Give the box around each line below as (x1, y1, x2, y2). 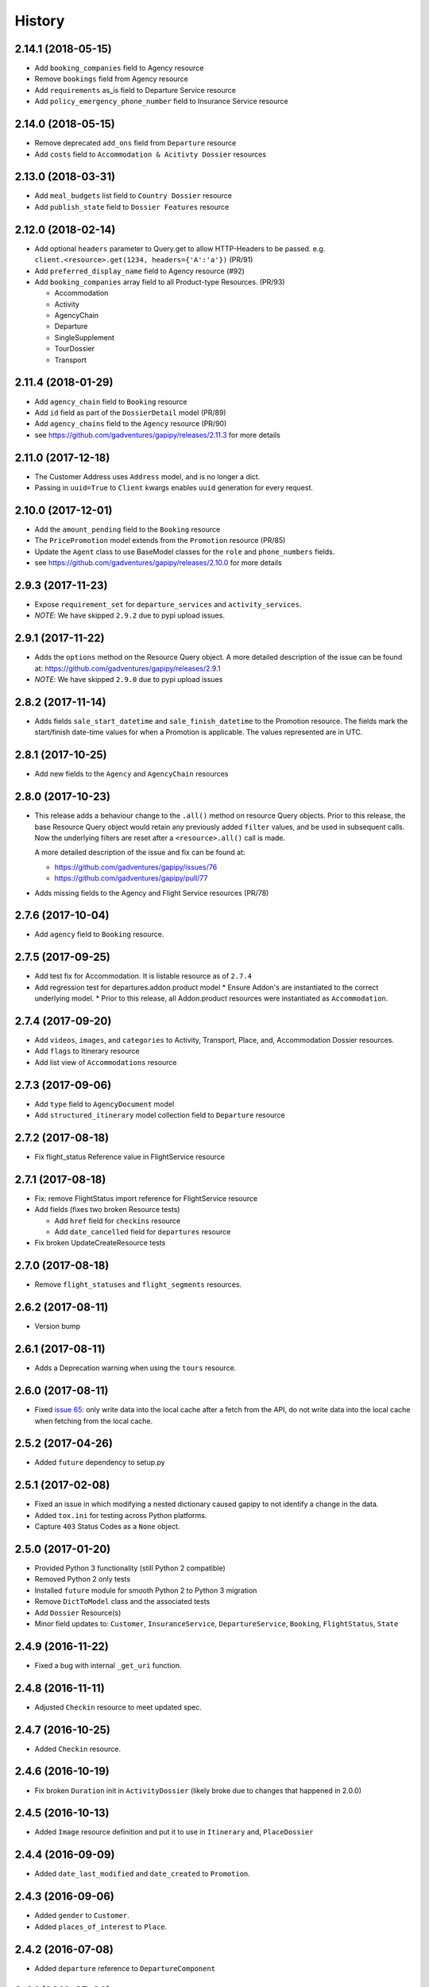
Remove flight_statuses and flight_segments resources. (34, 1280, 242, 1289)
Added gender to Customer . (34, 1911, 130, 1920)
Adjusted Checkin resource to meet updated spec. (34, 1702, 203, 1712)
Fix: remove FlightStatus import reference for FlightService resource (34, 1193, 258, 1203)
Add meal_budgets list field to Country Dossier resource (34, 191, 232, 200)
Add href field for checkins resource (54, 1216, 181, 1226)
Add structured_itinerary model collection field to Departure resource (34, 1110, 285, 1120)
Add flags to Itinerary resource (34, 1046, 140, 1056)
